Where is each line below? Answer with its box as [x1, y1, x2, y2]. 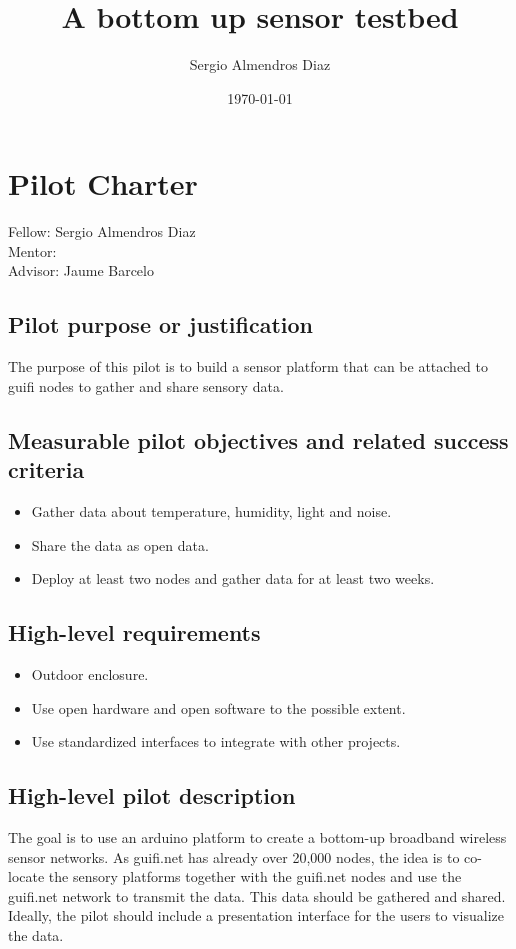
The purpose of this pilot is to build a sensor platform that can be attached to [8, 356, 489, 377]
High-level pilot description [8, 780, 296, 811]
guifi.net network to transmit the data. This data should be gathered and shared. [8, 885, 506, 906]
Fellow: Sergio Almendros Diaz [8, 221, 196, 242]
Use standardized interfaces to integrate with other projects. [31, 731, 401, 752]
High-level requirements [8, 617, 261, 648]
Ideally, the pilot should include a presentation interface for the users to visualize [8, 905, 505, 926]
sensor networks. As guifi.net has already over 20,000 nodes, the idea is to [8, 846, 460, 867]
